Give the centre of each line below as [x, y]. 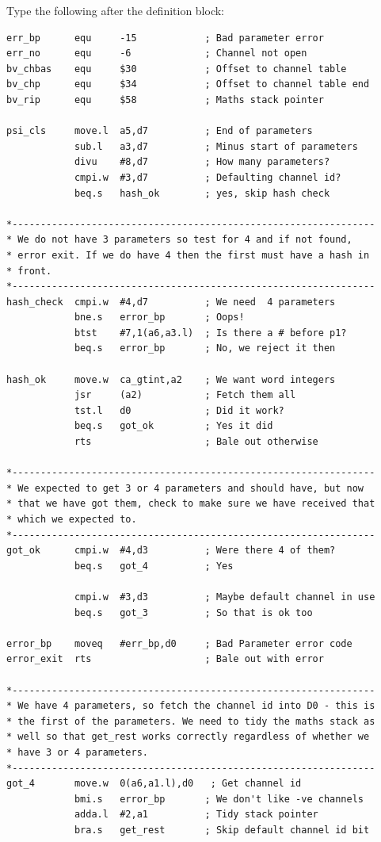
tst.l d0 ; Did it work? [179, 410]
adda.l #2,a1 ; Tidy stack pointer [196, 815]
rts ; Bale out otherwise [196, 442]
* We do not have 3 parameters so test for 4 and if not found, [179, 240]
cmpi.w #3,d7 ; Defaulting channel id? [208, 177]
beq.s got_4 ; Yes [154, 566]
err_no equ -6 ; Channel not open [157, 54]
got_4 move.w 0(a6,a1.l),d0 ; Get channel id [154, 784]
